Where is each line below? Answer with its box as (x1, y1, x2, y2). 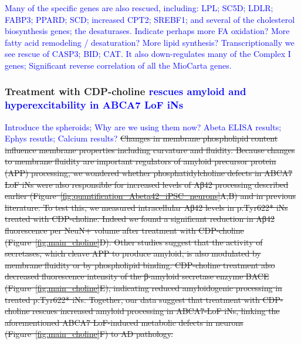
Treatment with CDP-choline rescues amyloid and (5, 84, 246, 99)
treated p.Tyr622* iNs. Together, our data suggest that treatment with (5, 293, 260, 305)
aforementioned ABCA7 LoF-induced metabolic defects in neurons (5, 316, 243, 328)
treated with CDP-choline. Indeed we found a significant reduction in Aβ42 (5, 213, 275, 225)
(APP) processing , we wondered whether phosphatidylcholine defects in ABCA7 (5, 167, 293, 179)
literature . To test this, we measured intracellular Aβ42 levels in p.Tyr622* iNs (5, 201, 288, 213)
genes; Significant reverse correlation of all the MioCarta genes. (5, 59, 232, 71)
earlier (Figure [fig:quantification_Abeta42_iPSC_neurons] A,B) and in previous (5, 190, 296, 202)
